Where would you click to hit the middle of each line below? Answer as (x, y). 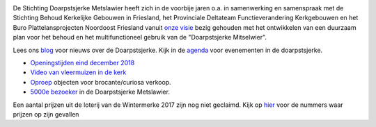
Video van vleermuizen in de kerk (78, 72)
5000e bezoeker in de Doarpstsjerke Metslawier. (100, 92)
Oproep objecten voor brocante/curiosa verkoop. (101, 82)
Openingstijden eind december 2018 (83, 62)
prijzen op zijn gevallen (46, 114)
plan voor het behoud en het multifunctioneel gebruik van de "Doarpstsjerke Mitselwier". (140, 37)
